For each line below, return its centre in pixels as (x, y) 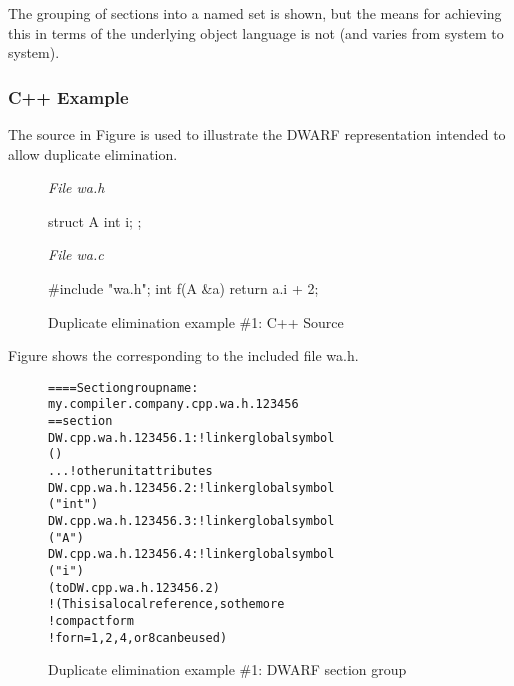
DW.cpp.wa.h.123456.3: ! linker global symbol (191, 521)
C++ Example (68, 96)
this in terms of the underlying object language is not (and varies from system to (256, 32)
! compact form (91, 620)
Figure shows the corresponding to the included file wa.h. (183, 355)
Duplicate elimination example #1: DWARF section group (227, 669)
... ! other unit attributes (130, 471)
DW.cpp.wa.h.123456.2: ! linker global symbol (191, 487)
